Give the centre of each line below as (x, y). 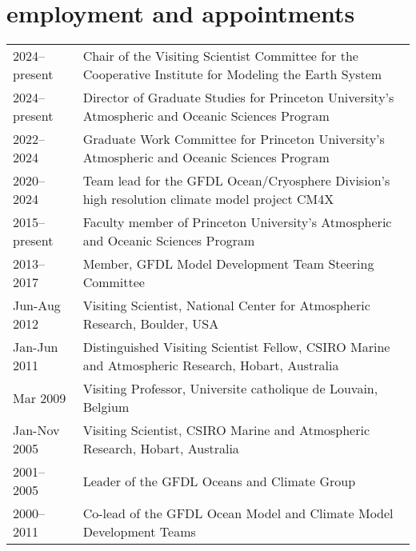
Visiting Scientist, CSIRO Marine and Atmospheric (226, 430)
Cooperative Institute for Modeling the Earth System (232, 74)
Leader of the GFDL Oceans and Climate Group (219, 481)
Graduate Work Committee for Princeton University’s (234, 139)
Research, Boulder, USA (151, 324)
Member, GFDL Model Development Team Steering (228, 264)
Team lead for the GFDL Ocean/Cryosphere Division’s (236, 181)
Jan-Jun (36, 347)
